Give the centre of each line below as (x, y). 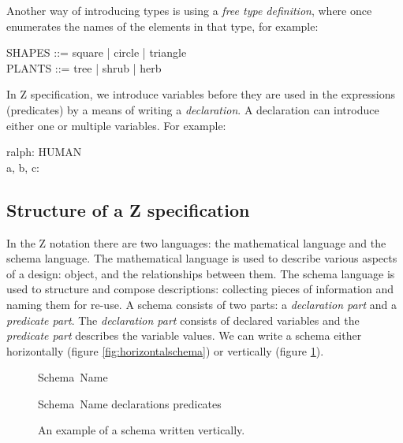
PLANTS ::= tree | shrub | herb (84, 67)
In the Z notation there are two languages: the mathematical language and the (196, 242)
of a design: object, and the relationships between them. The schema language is (201, 273)
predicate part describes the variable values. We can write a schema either (184, 335)
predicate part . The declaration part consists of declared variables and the (183, 320)
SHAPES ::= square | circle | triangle (97, 52)
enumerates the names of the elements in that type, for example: (162, 26)
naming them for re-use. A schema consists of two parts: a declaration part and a (202, 304)
